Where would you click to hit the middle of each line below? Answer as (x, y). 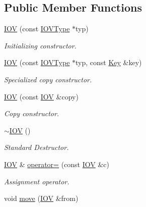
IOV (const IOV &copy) (41, 96)
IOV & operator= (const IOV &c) (57, 164)
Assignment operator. (37, 181)
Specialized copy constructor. (48, 79)
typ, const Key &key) (109, 62)
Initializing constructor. (40, 45)
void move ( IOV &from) (41, 198)
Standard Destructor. (36, 147)
